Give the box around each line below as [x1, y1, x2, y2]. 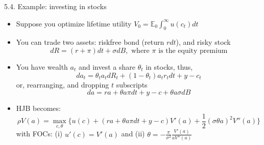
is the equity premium [158, 47, 228, 54]
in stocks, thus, [146, 61, 193, 72]
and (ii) [121, 128, 145, 139]
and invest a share [78, 61, 135, 72]
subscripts [116, 79, 148, 90]
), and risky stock [176, 37, 231, 47]
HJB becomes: [16, 103, 61, 113]
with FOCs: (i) [16, 128, 63, 139]
